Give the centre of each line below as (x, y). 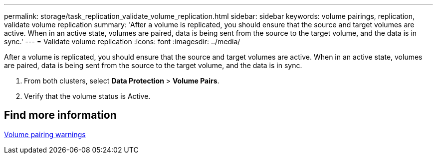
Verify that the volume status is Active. (87, 96)
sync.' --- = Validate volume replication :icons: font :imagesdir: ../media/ (122, 41)
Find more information (60, 115)
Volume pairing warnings (45, 134)
